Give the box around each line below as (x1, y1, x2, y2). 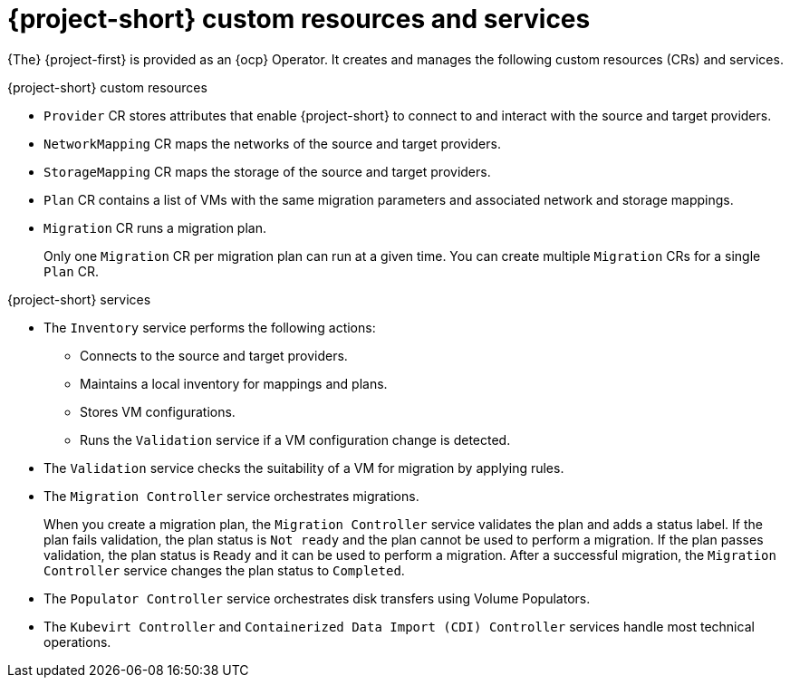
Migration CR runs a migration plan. (43, 219, 266, 236)
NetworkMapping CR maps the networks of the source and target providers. (43, 135, 501, 151)
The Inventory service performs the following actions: (43, 319, 376, 335)
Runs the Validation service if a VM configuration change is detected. (80, 431, 511, 448)
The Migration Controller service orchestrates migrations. (43, 487, 419, 504)
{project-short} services (7, 291, 151, 307)
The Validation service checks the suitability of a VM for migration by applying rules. (43, 459, 564, 476)
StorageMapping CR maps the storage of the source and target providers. (43, 163, 491, 179)
